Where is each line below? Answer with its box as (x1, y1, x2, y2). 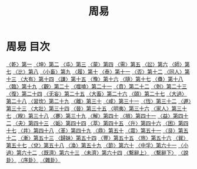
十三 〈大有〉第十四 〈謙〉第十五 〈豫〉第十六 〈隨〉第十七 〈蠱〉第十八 (6, 75, 183, 82)
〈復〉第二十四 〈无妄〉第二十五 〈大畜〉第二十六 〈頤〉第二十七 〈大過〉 (6, 90, 187, 97)
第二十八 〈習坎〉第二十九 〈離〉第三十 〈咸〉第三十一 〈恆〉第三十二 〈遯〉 (6, 97, 191, 104)
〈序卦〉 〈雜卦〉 (17, 156, 61, 163)
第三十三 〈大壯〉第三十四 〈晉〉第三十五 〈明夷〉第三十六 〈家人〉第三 (6, 105, 182, 112)
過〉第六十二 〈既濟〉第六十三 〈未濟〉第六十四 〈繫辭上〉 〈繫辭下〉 (6, 149, 177, 156)
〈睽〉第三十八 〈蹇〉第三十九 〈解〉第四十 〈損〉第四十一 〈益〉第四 (12, 112, 183, 119)
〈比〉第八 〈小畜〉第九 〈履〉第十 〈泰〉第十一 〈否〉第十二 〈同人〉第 (12, 68, 190, 75)
